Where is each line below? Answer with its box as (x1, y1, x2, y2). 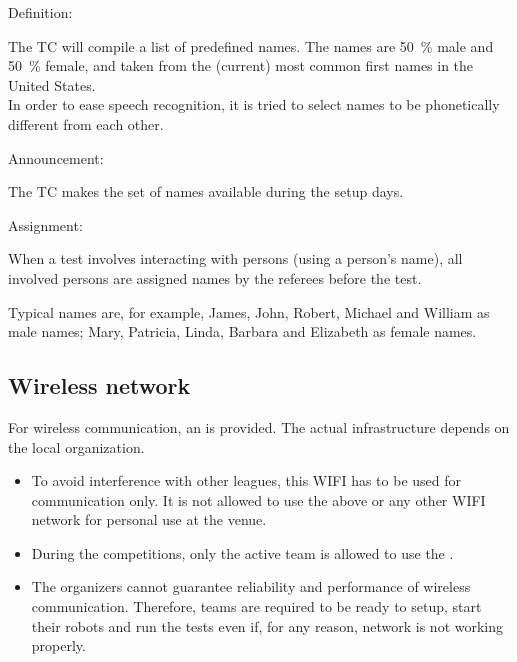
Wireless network (8, 370, 191, 401)
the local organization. (8, 436, 145, 457)
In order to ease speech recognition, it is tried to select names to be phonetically (8, 94, 500, 115)
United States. (8, 74, 96, 95)
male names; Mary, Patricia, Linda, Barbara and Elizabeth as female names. (8, 321, 477, 342)
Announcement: (8, 147, 104, 168)
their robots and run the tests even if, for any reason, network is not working (31, 615, 504, 636)
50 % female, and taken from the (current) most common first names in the (8, 55, 474, 76)
